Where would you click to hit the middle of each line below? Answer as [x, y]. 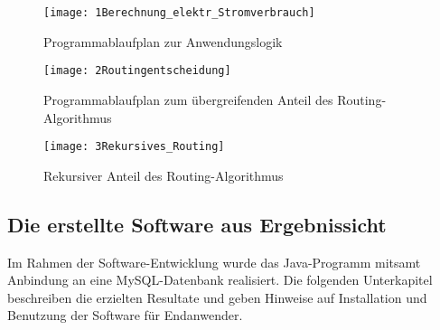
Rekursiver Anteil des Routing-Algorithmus [164, 175]
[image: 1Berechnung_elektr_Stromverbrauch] [179, 13]
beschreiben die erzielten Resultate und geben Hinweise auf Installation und [217, 297]
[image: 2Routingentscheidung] [137, 71]
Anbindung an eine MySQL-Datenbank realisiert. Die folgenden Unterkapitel [220, 280]
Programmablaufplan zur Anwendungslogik [163, 41]
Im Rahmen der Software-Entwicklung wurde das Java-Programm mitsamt [214, 262]
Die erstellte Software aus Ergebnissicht [197, 224]
